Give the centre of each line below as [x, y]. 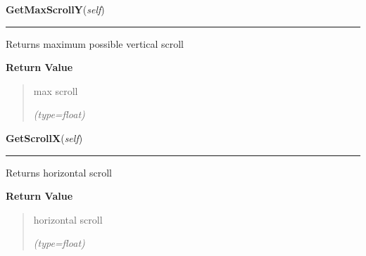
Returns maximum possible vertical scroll [95, 43]
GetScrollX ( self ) [44, 137]
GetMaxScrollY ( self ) [55, 9]
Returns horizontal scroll [59, 172]
